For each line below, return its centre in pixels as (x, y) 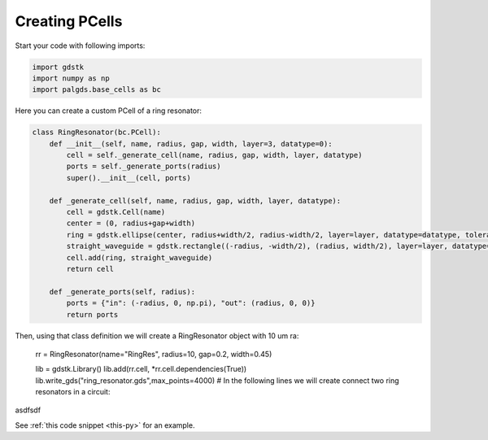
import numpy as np (71, 78)
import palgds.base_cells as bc (97, 90)
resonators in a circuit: (73, 392)
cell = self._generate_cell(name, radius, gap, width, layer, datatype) (214, 155)
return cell (90, 269)
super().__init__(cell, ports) (129, 178)
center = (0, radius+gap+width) (131, 223)
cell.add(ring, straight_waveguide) (139, 257)
